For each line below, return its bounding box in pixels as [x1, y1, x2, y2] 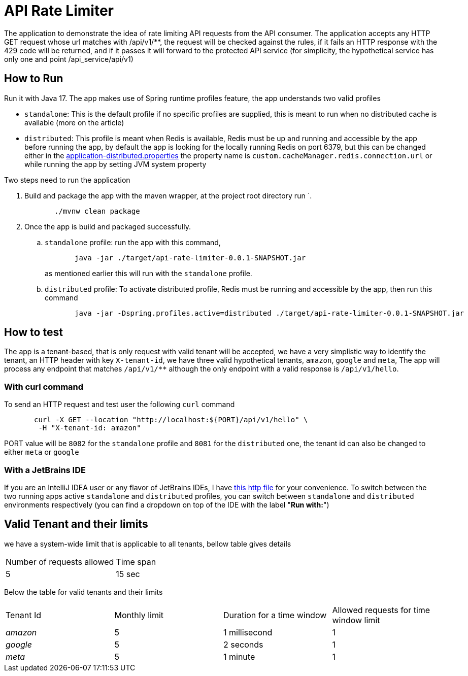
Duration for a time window [223, 610, 327, 620]
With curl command [4, 381, 84, 392]
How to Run [4, 72, 63, 85]
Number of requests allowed [6, 556, 114, 567]
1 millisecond [223, 627, 273, 637]
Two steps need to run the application [4, 175, 130, 184]
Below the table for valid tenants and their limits [4, 587, 163, 596]
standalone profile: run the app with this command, [45, 238, 221, 247]
